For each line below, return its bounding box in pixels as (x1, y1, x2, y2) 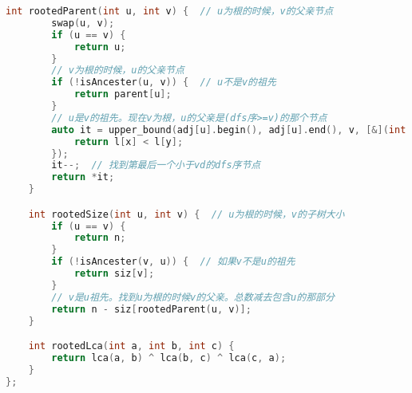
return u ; (73, 41, 126, 53)
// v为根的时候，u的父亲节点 (51, 65, 184, 77)
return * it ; (51, 171, 115, 183)
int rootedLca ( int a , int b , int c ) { (28, 340, 235, 352)
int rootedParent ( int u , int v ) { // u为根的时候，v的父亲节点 (6, 6, 334, 17)
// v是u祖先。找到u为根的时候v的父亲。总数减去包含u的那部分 (51, 291, 335, 303)
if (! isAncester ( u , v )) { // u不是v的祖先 (51, 77, 276, 88)
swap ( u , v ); (51, 17, 115, 29)
